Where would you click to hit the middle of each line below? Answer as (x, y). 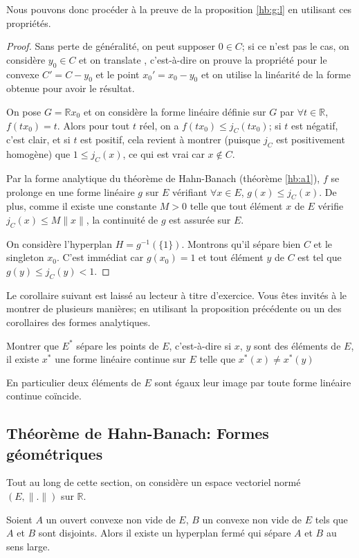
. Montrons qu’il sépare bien (241, 243)
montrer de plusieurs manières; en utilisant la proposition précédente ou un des (174, 308)
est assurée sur (200, 219)
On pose (24, 111)
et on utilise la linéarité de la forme (276, 74)
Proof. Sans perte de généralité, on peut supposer (111, 46)
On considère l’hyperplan (59, 243)
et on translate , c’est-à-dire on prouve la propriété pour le (203, 59)
